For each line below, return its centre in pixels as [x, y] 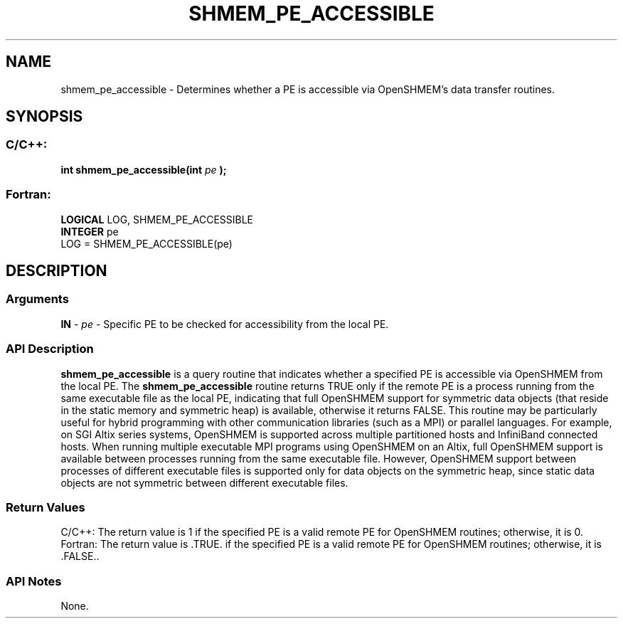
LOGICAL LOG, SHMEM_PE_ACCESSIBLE [157, 219]
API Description [50, 349]
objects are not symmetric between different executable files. [204, 482]
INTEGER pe [90, 231]
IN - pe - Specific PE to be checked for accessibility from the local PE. [225, 324]
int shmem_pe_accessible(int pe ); [144, 169]
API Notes [34, 581]
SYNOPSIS [44, 117]
